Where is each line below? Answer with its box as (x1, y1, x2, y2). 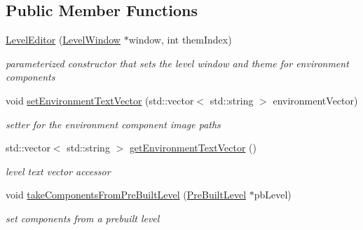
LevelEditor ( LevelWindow (6, 32, 121, 47)
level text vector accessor (6, 163, 111, 178)
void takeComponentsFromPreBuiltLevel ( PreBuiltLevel (6, 187, 247, 202)
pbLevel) (254, 187, 292, 202)
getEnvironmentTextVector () (129, 140, 257, 155)
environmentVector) (273, 93, 358, 107)
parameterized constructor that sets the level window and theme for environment (6, 55, 349, 70)
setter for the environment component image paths (6, 116, 221, 131)
